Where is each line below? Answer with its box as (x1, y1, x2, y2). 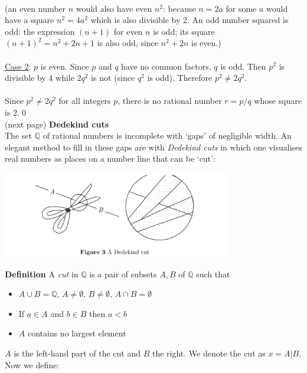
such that (196, 267, 230, 280)
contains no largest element (27, 327, 126, 339)
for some (226, 2, 257, 14)
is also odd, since (97, 37, 159, 49)
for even (113, 25, 143, 37)
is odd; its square (153, 25, 215, 37)
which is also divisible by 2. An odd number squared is (90, 14, 289, 26)
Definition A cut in (5, 267, 79, 280)
